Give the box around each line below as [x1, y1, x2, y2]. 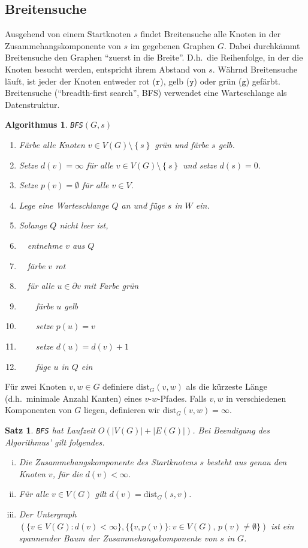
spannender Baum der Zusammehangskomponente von [19, 531, 218, 544]
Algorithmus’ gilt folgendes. [5, 435, 105, 448]
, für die [52, 467, 83, 480]
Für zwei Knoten [5, 380, 67, 393]
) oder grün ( [194, 74, 242, 87]
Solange [19, 219, 47, 231]
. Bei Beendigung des [192, 423, 270, 436]
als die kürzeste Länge [186, 380, 267, 393]
